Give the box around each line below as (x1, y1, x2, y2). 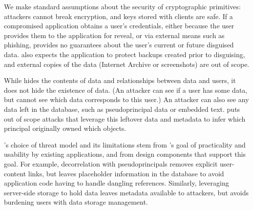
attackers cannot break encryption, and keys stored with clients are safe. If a (4, 11, 233, 21)
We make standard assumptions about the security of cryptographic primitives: (4, 1, 241, 11)
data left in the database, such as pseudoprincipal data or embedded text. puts (4, 104, 240, 114)
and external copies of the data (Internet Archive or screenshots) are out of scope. (4, 59, 250, 69)
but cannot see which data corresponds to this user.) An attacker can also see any (4, 94, 249, 105)
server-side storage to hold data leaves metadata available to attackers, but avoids (4, 187, 249, 197)
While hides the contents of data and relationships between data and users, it (4, 75, 236, 85)
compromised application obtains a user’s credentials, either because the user (4, 21, 234, 31)
